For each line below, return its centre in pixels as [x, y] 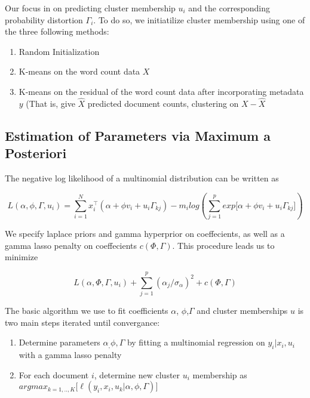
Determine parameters [59, 342]
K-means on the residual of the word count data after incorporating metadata [161, 91]
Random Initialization [59, 51]
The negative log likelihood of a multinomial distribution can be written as [142, 178]
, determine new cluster [137, 374]
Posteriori [36, 153]
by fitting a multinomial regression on [196, 342]
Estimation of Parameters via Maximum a [138, 135]
